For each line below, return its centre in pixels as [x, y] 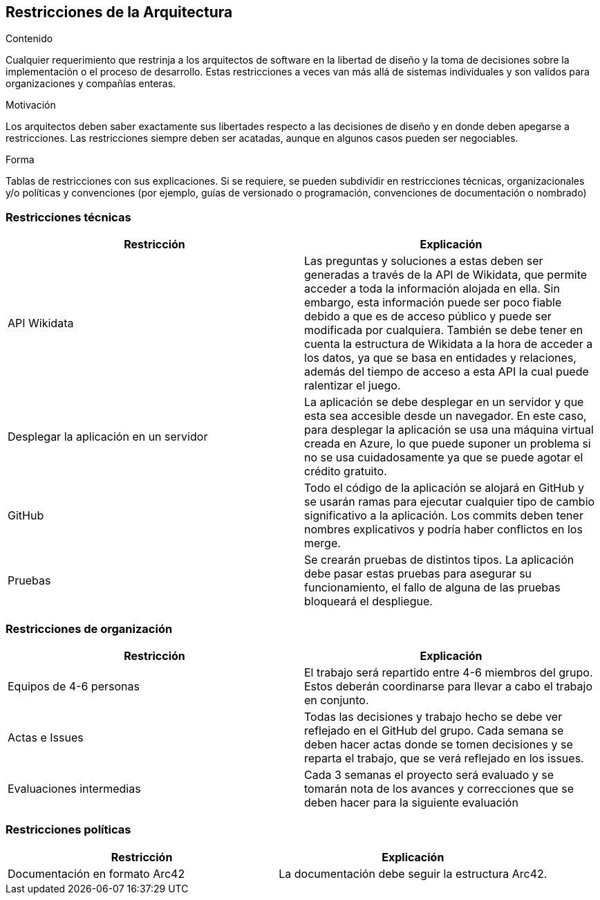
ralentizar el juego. [353, 386]
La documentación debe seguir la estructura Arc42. [413, 873]
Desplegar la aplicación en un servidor [108, 437]
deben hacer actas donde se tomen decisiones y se [439, 744]
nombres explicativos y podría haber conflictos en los [443, 530]
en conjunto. [337, 700]
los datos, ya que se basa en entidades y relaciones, [440, 358]
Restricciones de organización [89, 628]
